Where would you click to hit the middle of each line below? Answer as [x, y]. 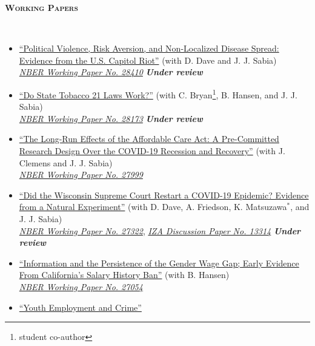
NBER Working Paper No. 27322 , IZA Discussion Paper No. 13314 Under [160, 230]
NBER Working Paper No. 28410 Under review [111, 72]
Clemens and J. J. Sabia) [66, 162]
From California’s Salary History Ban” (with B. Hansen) [124, 275]
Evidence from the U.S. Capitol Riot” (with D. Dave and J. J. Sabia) [148, 60]
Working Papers [41, 7]
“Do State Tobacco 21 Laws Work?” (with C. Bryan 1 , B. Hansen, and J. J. [158, 93]
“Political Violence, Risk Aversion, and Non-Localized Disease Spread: [149, 48]
